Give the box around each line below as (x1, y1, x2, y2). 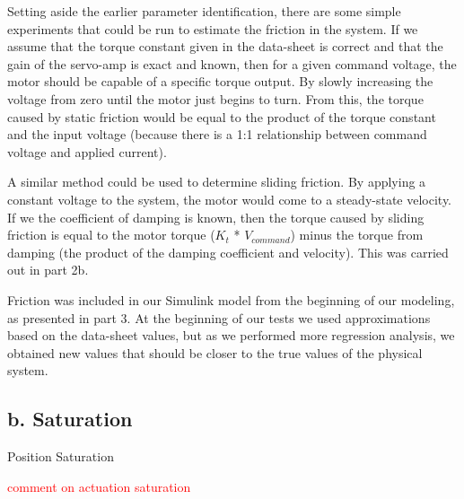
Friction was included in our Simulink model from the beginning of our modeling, (7, 290, 455, 309)
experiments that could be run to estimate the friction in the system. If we (7, 19, 418, 38)
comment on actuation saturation (7, 477, 191, 495)
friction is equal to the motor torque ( (7, 225, 215, 244)
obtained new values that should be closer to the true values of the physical (7, 343, 423, 362)
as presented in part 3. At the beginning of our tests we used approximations (7, 308, 431, 327)
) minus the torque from (290, 225, 424, 244)
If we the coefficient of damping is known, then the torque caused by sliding (7, 207, 425, 226)
